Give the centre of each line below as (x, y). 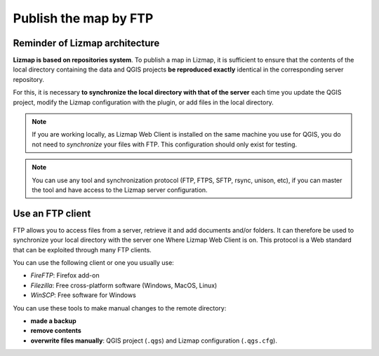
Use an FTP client (52, 213)
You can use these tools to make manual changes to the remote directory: (120, 308)
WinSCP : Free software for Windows (83, 295)
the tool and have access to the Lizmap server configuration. (120, 190)
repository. (29, 79)
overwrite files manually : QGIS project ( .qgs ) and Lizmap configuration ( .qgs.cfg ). (154, 341)
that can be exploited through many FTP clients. (82, 249)
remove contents (56, 331)
